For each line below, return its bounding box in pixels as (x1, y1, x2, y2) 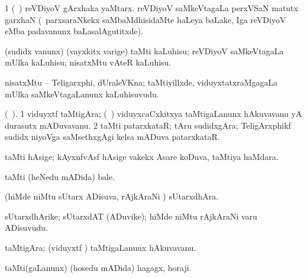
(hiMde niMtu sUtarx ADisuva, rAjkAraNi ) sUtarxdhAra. (5, 190, 219, 202)
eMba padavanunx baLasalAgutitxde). (5, 25, 144, 37)
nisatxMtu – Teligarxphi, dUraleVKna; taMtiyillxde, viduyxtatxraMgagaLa (5, 76, 278, 88)
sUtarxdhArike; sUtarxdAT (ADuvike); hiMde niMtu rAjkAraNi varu (5, 210, 257, 222)
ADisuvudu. (5, 221, 49, 234)
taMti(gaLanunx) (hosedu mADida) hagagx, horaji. (5, 261, 192, 273)
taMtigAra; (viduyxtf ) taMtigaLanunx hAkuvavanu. (5, 241, 196, 253)
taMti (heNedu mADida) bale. (5, 170, 115, 182)
